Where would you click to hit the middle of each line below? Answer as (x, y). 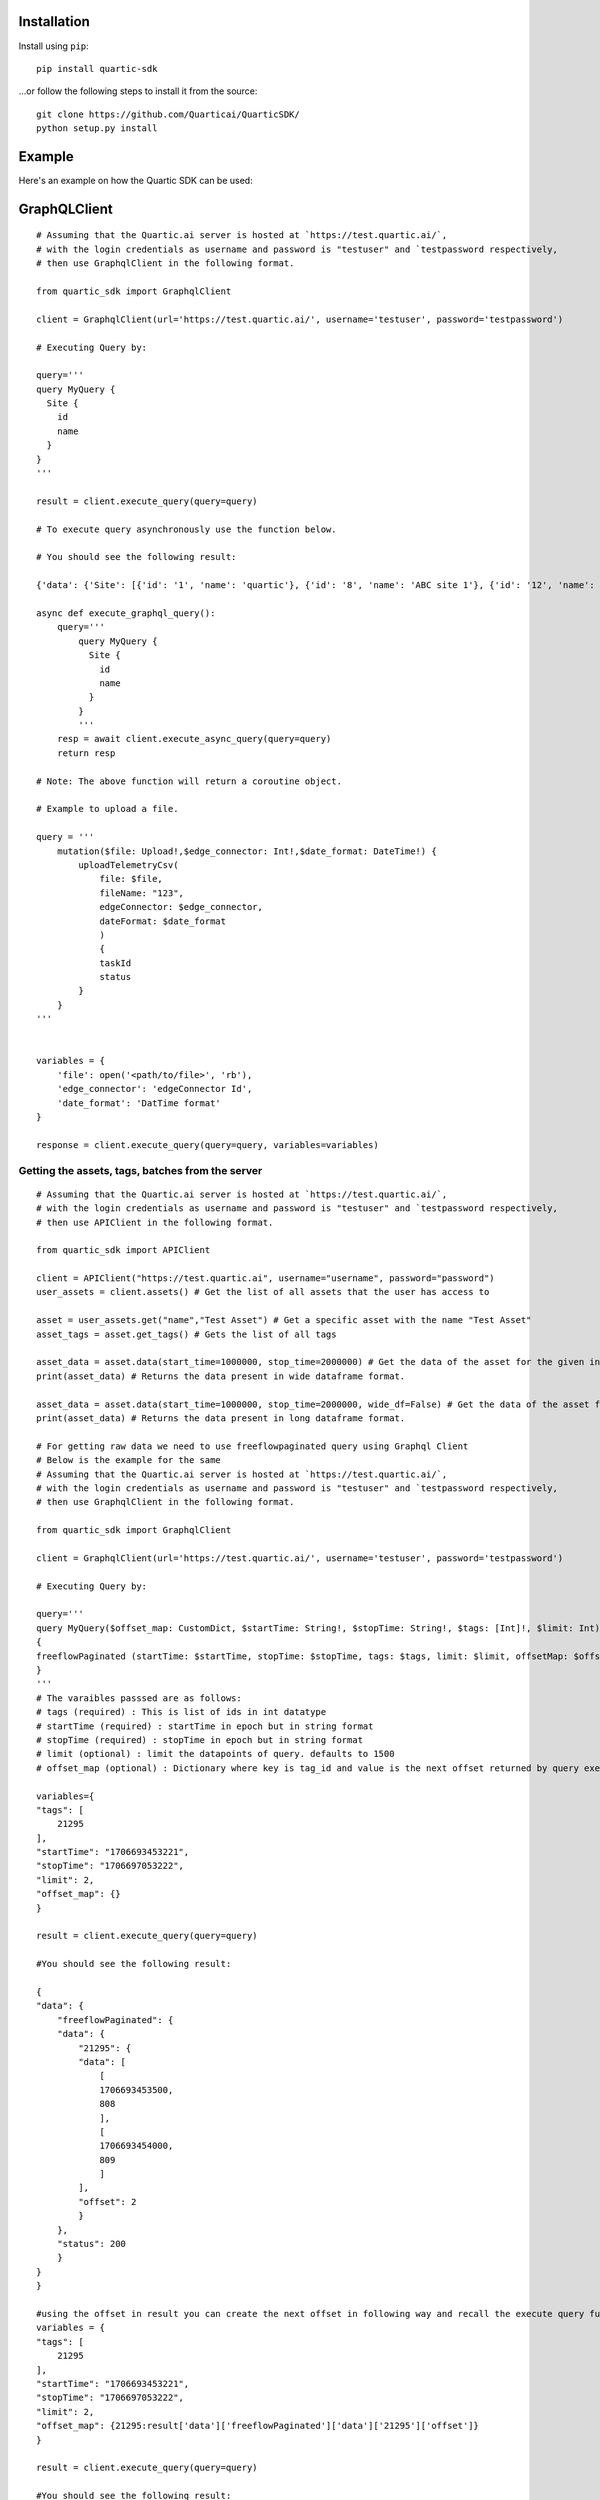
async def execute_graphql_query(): (126, 613)
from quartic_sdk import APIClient (123, 1250)
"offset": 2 (107, 2201)
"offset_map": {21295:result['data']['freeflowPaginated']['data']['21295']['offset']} (258, 2426)
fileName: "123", (142, 893)
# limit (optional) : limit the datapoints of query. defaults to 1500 (215, 1754)
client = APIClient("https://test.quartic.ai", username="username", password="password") (265, 1278)
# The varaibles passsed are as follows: (139, 1698)
